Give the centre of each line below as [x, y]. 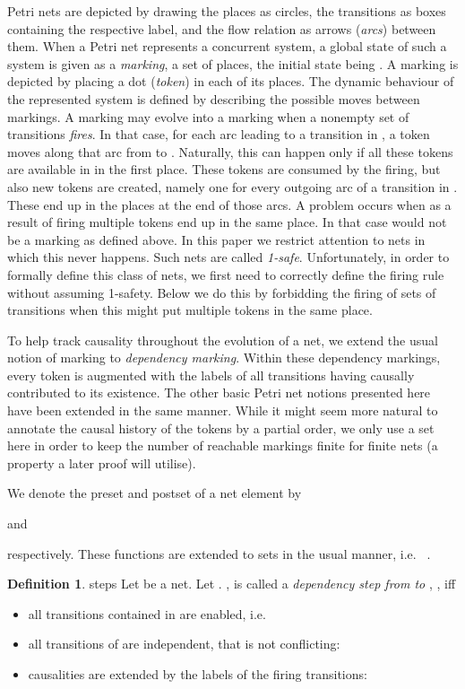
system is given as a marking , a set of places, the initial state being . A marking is [233, 63]
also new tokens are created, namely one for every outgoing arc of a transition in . [232, 186]
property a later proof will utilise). [102, 462]
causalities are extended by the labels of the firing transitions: [198, 674]
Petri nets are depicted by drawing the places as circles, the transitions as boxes [227, 11]
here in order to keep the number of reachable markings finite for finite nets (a [223, 445]
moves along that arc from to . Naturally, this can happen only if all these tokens [230, 151]
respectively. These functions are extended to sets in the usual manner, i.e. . [219, 553]
